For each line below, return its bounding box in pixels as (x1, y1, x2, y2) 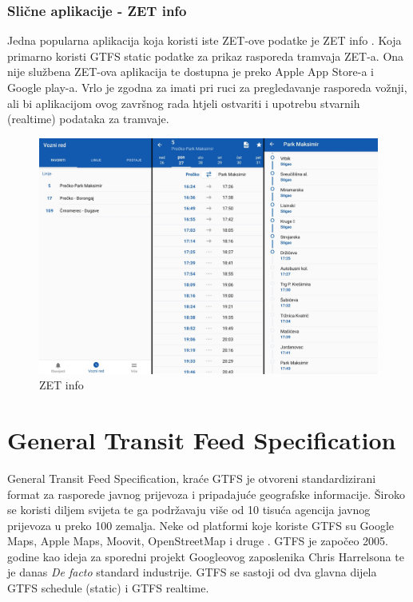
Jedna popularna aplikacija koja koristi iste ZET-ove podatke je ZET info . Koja (7, 32, 402, 49)
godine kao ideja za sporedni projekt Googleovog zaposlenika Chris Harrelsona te (7, 548, 404, 564)
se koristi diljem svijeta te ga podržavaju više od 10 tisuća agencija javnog (7, 501, 371, 518)
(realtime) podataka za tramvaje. (7, 110, 169, 127)
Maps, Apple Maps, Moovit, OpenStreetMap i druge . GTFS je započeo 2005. (7, 532, 388, 549)
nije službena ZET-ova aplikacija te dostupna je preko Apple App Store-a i (7, 63, 374, 80)
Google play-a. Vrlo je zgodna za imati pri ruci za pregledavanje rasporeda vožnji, (7, 79, 407, 95)
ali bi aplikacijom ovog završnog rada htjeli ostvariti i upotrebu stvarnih (7, 94, 360, 111)
